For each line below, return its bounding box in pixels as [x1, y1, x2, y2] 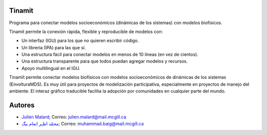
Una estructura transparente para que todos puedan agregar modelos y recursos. [21, 58, 188, 64]
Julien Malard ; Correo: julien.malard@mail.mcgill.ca [21, 114, 127, 120]
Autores [9, 101, 35, 109]
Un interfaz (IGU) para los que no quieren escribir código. [21, 37, 139, 44]
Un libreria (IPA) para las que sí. [21, 44, 86, 50]
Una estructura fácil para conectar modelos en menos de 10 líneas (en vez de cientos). [21, 52, 199, 58]
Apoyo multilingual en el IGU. [21, 65, 81, 71]
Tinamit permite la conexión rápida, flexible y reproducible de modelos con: [9, 29, 163, 34]
